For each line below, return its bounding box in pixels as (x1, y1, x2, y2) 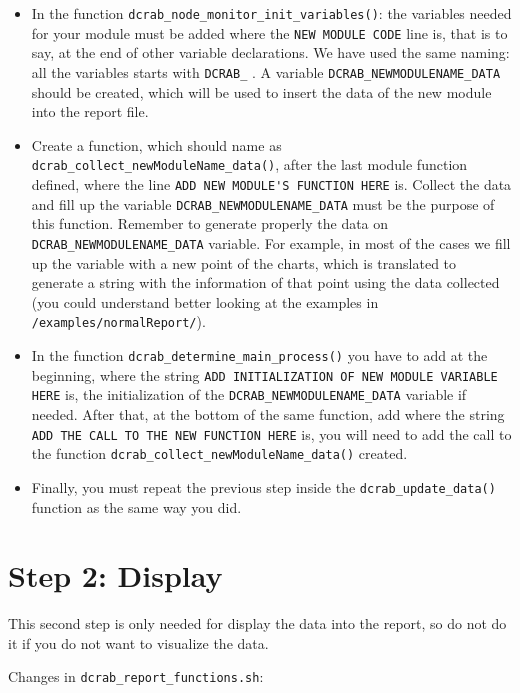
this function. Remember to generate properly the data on (31, 213, 389, 234)
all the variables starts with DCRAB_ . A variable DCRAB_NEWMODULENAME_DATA (31, 61, 501, 82)
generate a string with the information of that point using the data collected (31, 272, 500, 293)
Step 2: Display (8, 555, 223, 596)
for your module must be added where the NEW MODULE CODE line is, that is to (31, 22, 508, 43)
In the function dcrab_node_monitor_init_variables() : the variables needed (31, 3, 512, 23)
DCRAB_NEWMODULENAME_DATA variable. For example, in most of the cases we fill (31, 232, 511, 253)
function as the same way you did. (31, 496, 242, 517)
